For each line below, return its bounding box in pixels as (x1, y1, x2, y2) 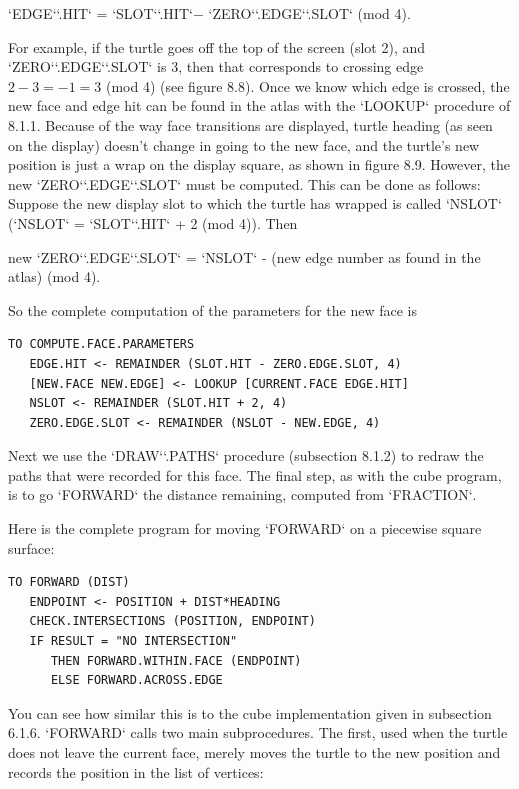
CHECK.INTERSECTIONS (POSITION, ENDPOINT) (29, 614, 316, 629)
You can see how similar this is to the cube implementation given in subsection (8, 702, 492, 723)
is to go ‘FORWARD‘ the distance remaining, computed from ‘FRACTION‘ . (8, 484, 477, 505)
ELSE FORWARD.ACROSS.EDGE (50, 673, 223, 688)
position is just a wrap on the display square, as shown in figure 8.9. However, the (8, 154, 510, 175)
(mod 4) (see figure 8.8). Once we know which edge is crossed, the (106, 75, 510, 96)
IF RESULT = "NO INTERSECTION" (29, 634, 238, 649)
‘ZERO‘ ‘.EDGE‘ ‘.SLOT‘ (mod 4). (208, 3, 411, 23)
